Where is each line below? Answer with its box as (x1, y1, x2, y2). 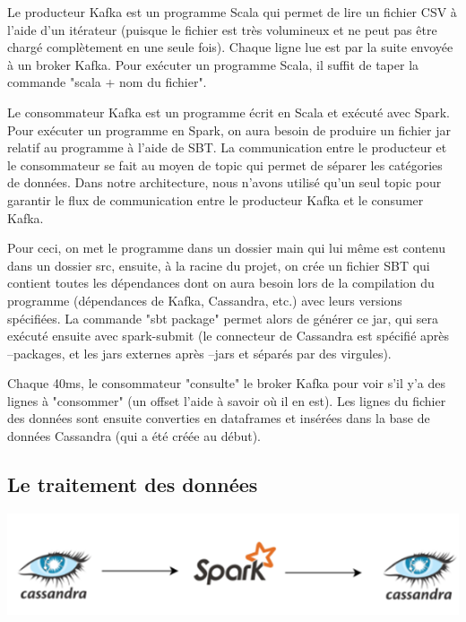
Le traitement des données (7, 471, 258, 498)
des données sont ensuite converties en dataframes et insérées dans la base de (7, 409, 430, 428)
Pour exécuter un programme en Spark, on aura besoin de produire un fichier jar (7, 120, 451, 139)
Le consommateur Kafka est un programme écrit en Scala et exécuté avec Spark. (7, 102, 450, 121)
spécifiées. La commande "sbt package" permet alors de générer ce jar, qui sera (7, 308, 438, 327)
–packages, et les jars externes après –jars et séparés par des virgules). (7, 343, 392, 362)
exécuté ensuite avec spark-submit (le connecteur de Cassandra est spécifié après (7, 326, 450, 345)
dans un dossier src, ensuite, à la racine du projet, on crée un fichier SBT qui (7, 255, 430, 274)
